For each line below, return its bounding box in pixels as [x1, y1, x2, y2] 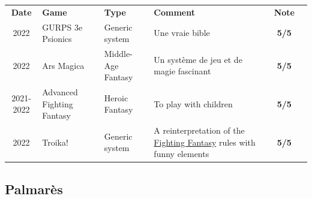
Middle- [104, 47, 133, 60]
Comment [154, 5, 196, 18]
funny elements [154, 147, 209, 160]
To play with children [154, 97, 233, 110]
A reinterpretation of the [154, 124, 245, 137]
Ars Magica [42, 59, 85, 71]
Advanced [42, 86, 78, 98]
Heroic [104, 91, 128, 104]
